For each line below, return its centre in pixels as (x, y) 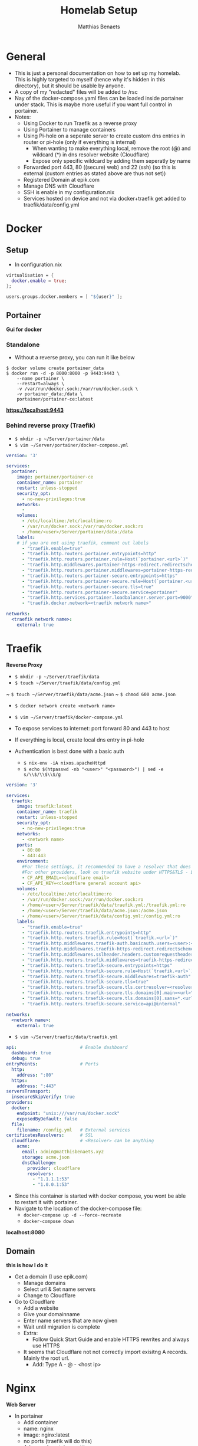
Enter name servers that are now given (70, 1320)
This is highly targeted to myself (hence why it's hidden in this (90, 79)
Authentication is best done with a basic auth (69, 751)
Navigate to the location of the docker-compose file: (78, 1209)
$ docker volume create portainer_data (55, 368)
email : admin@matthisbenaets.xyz (63, 1152)
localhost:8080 (26, 1232)
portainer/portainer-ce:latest (55, 399)
